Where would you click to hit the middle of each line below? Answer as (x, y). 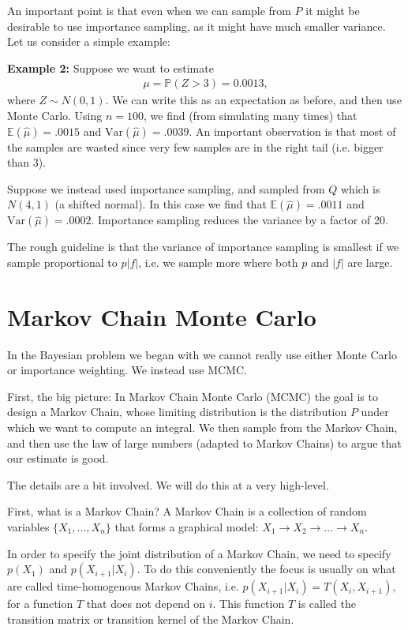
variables (28, 527)
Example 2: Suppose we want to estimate (110, 67)
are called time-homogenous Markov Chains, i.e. (123, 586)
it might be (333, 10)
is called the (327, 604)
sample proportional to (62, 262)
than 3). (27, 162)
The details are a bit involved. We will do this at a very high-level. (168, 484)
